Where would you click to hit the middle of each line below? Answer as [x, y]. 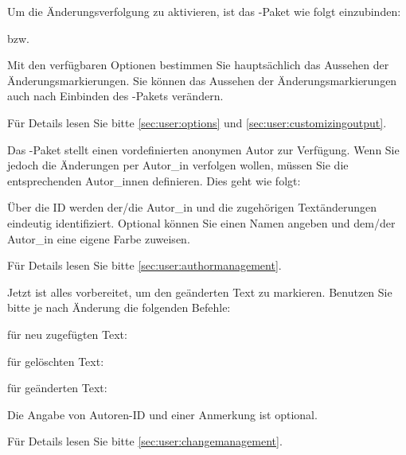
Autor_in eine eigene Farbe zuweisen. [99, 238]
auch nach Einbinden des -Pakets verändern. [115, 96]
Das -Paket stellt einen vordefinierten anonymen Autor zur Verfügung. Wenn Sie [203, 149]
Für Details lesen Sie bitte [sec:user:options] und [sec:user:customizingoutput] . [197, 122]
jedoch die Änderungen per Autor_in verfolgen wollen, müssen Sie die [178, 165]
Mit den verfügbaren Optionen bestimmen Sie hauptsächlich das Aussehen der [198, 65]
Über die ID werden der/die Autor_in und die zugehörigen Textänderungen [192, 207]
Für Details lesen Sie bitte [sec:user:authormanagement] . [144, 265]
